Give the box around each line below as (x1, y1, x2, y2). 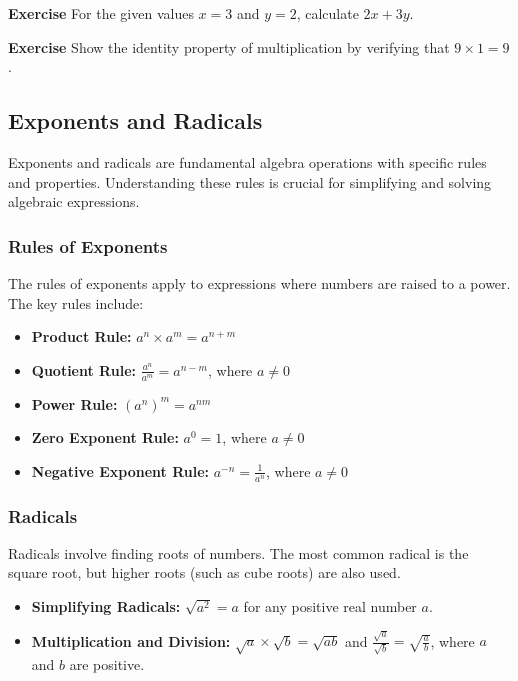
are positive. (69, 654, 145, 675)
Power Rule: (31, 393, 118, 414)
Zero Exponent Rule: (31, 427, 179, 448)
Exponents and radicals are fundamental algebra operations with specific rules (8, 151, 487, 172)
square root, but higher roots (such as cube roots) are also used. (8, 562, 401, 583)
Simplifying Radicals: (31, 596, 181, 617)
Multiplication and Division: (31, 630, 231, 651)
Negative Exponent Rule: (31, 460, 210, 481)
